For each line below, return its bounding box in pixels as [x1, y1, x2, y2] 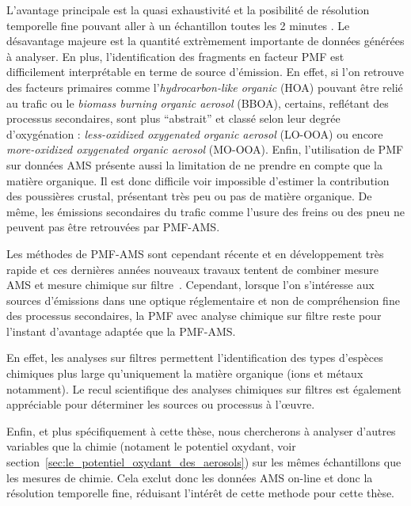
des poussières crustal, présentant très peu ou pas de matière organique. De [6, 188, 372, 204]
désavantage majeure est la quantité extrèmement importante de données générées [6, 32, 405, 49]
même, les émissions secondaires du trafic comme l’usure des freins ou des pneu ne [6, 203, 405, 219]
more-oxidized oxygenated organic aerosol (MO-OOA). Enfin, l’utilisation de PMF [6, 141, 404, 158]
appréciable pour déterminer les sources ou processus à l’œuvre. [6, 396, 315, 413]
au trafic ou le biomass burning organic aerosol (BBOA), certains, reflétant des [6, 94, 389, 111]
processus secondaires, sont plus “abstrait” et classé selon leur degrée [6, 110, 341, 127]
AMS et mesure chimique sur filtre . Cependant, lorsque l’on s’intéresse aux [6, 276, 375, 293]
